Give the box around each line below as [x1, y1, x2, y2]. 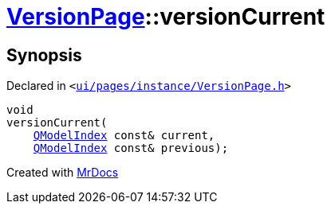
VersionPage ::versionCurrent [6, 3, 325, 30]
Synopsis [6, 45, 82, 65]
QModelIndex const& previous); [33, 142, 229, 155]
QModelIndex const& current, [33, 129, 215, 142]
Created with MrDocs [6, 165, 119, 180]
